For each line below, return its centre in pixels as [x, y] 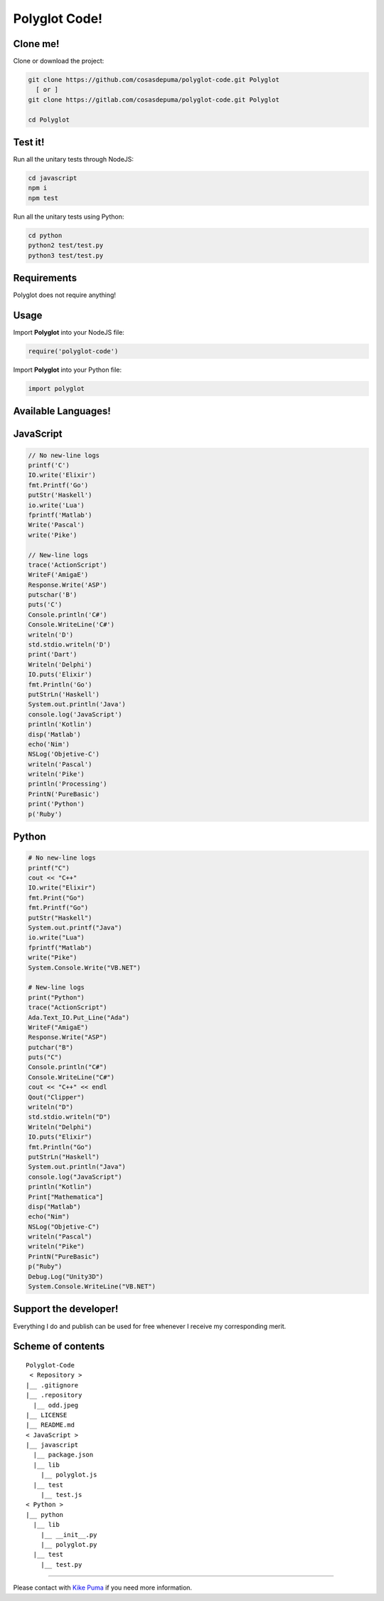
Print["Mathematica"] [66, 1197]
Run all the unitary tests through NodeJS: [74, 160]
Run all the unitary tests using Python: [69, 217]
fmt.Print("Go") [57, 898]
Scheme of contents [59, 1346]
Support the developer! [66, 1309]
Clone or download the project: [59, 61]
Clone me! [36, 44]
